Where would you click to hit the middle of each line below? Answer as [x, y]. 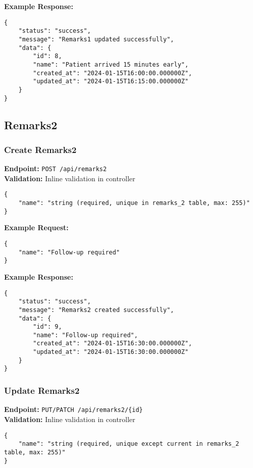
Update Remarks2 [42, 391]
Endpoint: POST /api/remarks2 [56, 168]
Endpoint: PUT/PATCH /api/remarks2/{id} [73, 409]
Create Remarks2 [40, 149]
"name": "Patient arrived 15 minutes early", [111, 64]
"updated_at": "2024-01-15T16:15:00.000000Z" [111, 82]
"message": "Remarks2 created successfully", [96, 310]
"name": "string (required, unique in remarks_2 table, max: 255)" [134, 203]
